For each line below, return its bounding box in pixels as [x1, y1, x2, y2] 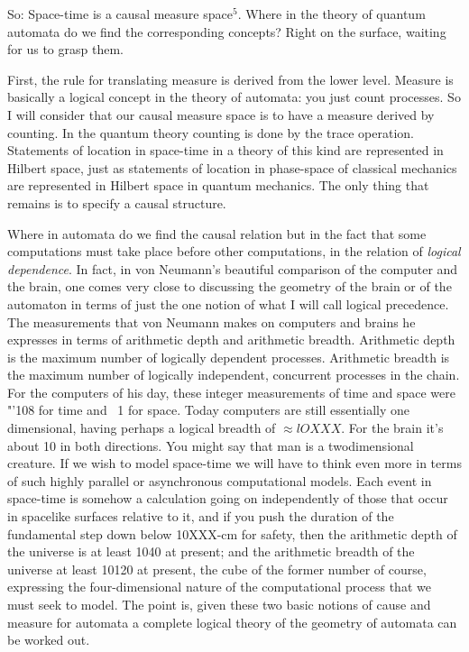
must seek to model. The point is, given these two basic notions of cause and [7, 595, 431, 613]
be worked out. [7, 630, 90, 649]
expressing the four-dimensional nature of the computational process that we [7, 577, 431, 596]
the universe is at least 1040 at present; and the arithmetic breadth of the [7, 542, 415, 561]
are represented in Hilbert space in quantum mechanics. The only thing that [7, 176, 429, 195]
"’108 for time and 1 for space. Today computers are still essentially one [7, 400, 409, 419]
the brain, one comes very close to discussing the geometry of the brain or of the [7, 277, 452, 296]
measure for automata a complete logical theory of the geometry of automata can [7, 612, 457, 631]
